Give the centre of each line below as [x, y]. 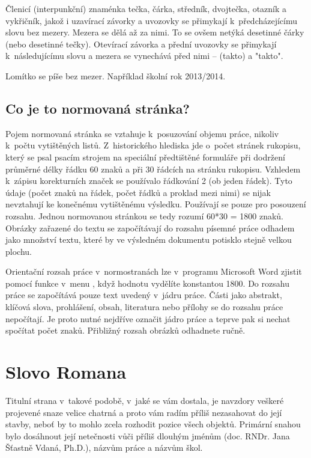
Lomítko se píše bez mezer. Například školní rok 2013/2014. [116, 75]
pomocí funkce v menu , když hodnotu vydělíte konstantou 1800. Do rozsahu [147, 283]
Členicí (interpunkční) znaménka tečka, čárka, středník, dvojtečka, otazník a [146, 8]
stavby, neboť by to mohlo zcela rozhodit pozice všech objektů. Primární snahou [153, 424]
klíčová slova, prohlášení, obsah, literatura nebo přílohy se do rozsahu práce [144, 307]
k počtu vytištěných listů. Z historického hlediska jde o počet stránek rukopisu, [153, 145]
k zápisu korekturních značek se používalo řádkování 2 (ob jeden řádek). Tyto [149, 181]
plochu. [19, 251]
